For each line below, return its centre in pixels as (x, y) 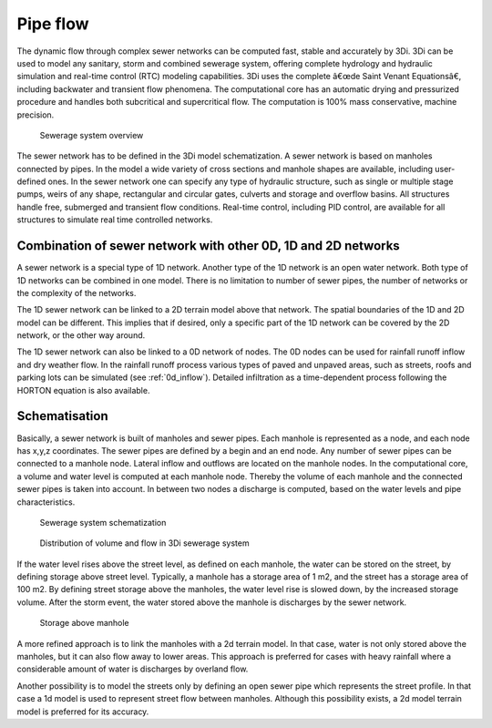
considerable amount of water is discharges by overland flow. (133, 669)
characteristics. (46, 502)
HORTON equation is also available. (83, 390)
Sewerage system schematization (103, 522)
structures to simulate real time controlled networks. (115, 220)
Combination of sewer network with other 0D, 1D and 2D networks (208, 246)
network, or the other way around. (81, 335)
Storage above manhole (84, 623)
